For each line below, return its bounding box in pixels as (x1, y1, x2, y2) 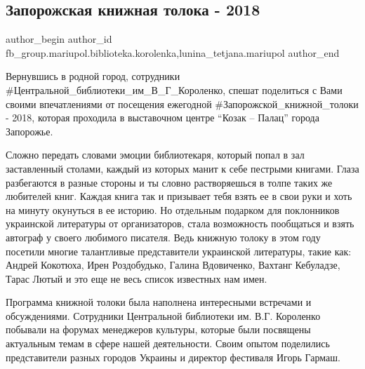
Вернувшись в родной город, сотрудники (6, 69, 180, 83)
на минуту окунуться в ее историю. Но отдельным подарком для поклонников (6, 202, 340, 217)
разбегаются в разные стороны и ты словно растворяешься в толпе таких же (6, 175, 333, 189)
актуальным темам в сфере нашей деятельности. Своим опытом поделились (6, 336, 330, 351)
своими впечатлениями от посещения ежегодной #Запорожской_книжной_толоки (6, 96, 359, 111)
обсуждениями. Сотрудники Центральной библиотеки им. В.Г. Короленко (6, 308, 321, 323)
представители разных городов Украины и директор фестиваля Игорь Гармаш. (6, 349, 340, 364)
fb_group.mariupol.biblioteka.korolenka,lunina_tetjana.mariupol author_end (6, 45, 340, 60)
